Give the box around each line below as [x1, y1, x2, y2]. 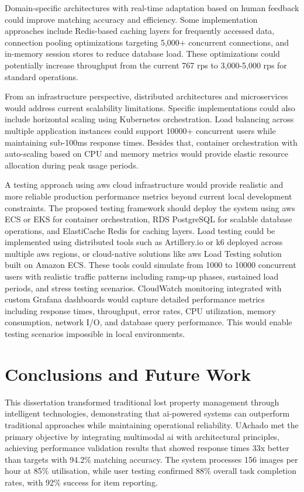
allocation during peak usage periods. [5, 159, 139, 171]
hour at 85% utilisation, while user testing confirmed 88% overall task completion [5, 465, 297, 477]
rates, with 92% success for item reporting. [5, 476, 158, 488]
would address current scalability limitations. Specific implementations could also [5, 101, 295, 113]
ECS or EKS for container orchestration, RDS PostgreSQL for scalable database [5, 213, 292, 225]
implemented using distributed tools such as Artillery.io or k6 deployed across [5, 236, 283, 248]
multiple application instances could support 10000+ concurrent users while [5, 124, 276, 136]
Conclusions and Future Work [5, 362, 251, 386]
